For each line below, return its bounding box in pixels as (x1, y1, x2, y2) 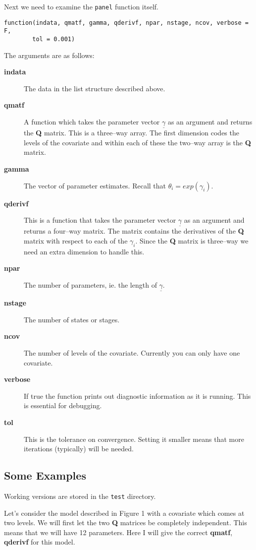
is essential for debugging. (24, 400, 102, 411)
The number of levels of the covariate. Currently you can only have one (24, 347, 240, 358)
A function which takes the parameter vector (24, 117, 160, 126)
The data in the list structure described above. (24, 83, 165, 93)
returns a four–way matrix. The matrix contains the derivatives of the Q (24, 226, 244, 236)
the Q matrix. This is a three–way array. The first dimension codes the (24, 127, 239, 138)
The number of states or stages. (24, 314, 120, 324)
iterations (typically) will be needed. (24, 443, 134, 454)
